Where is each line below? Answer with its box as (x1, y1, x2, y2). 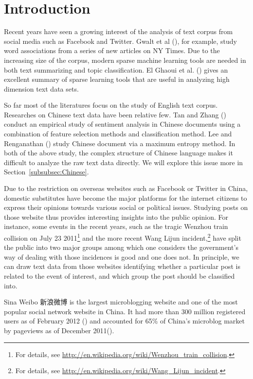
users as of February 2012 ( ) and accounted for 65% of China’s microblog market (4, 316, 245, 326)
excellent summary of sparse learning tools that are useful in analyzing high (4, 74, 230, 84)
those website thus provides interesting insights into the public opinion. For (4, 211, 228, 222)
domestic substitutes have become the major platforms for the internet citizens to (4, 192, 247, 203)
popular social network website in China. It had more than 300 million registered (4, 306, 246, 316)
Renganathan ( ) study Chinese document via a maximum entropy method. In (4, 138, 235, 148)
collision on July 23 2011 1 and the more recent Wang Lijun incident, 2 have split (4, 231, 241, 243)
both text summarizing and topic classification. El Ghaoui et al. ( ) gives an (4, 64, 228, 75)
